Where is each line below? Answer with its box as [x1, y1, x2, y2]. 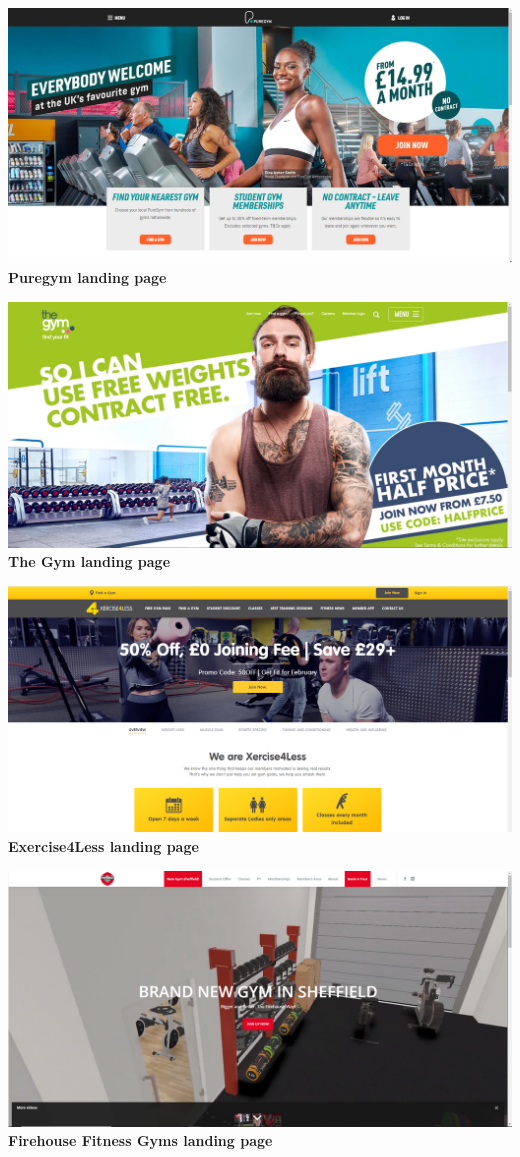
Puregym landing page [8, 267, 167, 288]
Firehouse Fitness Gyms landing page [8, 1130, 273, 1151]
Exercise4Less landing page [8, 836, 199, 857]
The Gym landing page [8, 551, 171, 572]
